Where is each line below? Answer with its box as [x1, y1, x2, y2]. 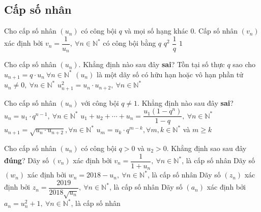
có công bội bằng [103, 38, 156, 48]
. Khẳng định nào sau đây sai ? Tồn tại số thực [78, 59, 225, 70]
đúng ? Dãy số [4, 155, 49, 165]
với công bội [81, 97, 119, 108]
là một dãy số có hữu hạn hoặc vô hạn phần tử [97, 69, 243, 79]
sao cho [233, 59, 256, 70]
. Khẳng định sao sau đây [166, 142, 247, 153]
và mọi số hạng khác [124, 25, 188, 36]
